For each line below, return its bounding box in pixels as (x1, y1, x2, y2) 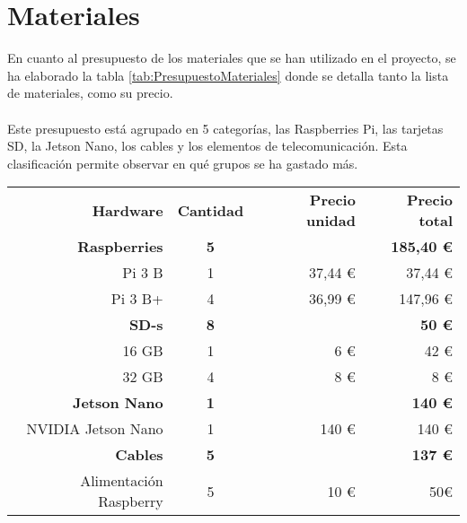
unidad (305, 210, 356, 231)
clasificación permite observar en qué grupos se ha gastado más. (7, 153, 358, 172)
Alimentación (80, 470, 163, 492)
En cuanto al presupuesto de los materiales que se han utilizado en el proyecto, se (7, 48, 456, 67)
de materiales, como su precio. (7, 83, 173, 102)
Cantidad (177, 199, 244, 221)
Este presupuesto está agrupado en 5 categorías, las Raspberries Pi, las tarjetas (7, 118, 444, 137)
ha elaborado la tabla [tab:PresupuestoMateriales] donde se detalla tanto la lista (7, 65, 449, 84)
